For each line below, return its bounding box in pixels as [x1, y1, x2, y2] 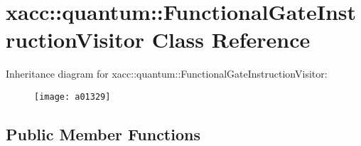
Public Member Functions [6, 122, 200, 145]
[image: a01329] [34, 91, 111, 102]
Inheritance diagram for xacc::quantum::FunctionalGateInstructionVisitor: [6, 66, 328, 81]
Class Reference [151, 25, 311, 54]
